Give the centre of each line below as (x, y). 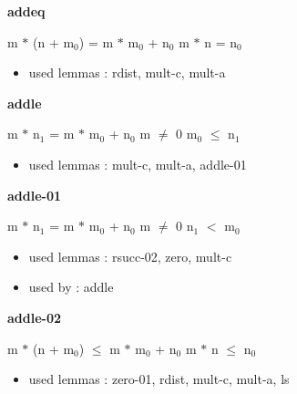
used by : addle (71, 287)
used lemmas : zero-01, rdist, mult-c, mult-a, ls (159, 379)
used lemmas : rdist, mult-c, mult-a (127, 73)
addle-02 (35, 317)
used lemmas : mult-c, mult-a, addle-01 (138, 164)
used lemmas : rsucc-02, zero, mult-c (130, 256)
